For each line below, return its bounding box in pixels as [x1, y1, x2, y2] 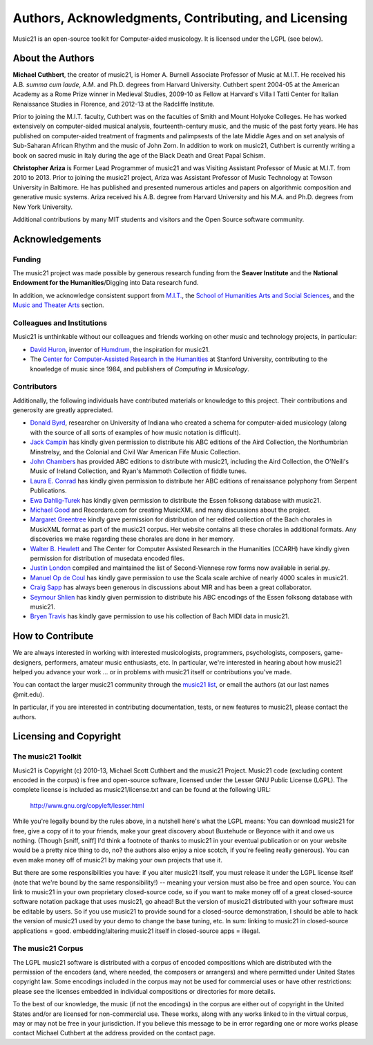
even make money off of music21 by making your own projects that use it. [12, 856, 222, 864]
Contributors [12, 382, 57, 391]
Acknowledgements [12, 233, 102, 245]
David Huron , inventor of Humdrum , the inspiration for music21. [30, 345, 210, 353]
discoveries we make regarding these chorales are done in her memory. [30, 535, 235, 543]
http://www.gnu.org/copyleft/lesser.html [30, 801, 144, 809]
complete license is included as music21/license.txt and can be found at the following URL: [12, 786, 271, 794]
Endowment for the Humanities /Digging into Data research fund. [12, 279, 199, 287]
